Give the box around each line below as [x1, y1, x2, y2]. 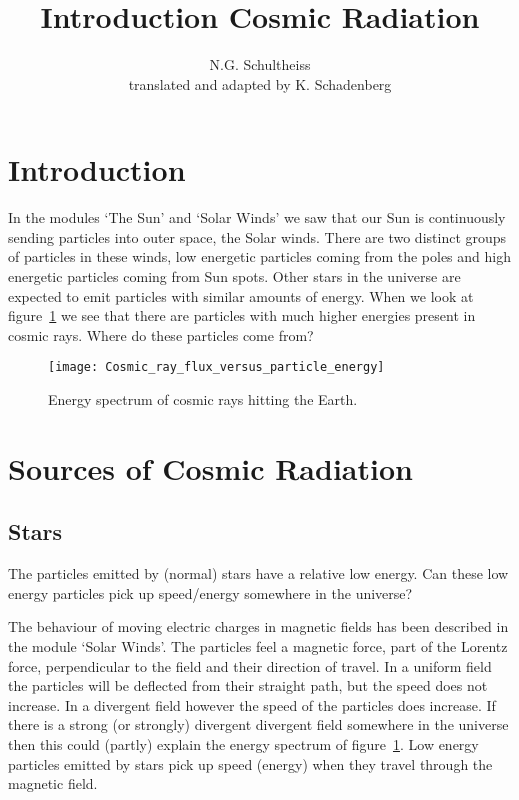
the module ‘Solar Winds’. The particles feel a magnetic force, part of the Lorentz [8, 636, 508, 657]
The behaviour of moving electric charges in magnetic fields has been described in [8, 616, 509, 637]
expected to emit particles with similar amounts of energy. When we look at [8, 285, 474, 306]
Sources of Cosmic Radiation [8, 447, 413, 488]
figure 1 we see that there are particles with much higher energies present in [8, 305, 476, 326]
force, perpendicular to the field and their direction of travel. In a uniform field [8, 655, 492, 676]
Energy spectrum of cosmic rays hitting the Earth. [48, 389, 358, 410]
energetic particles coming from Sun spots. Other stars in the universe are [8, 266, 461, 287]
